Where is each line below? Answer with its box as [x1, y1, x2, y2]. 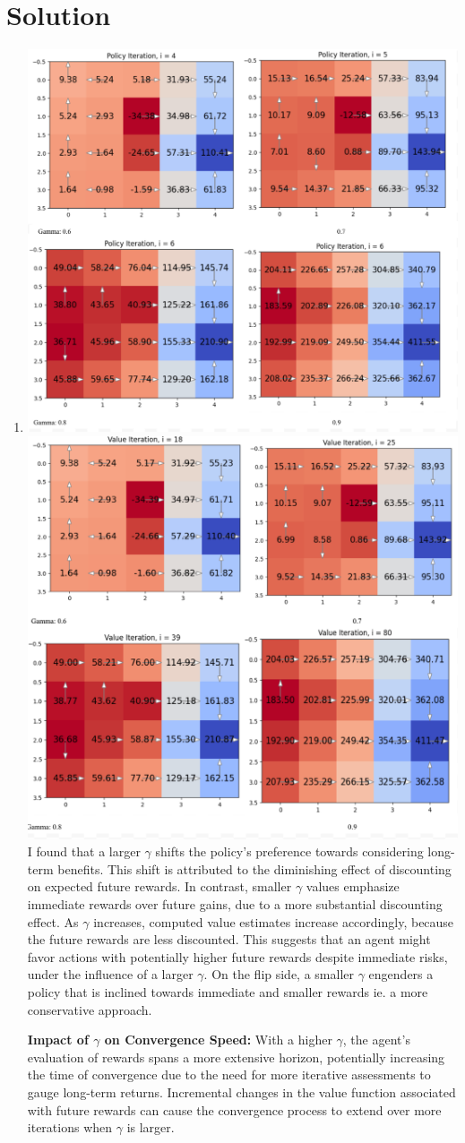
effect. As [27, 912, 79, 931]
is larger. [126, 1118, 175, 1137]
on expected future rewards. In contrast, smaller [27, 877, 292, 896]
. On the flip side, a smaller [203, 965, 355, 984]
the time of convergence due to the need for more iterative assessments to [27, 1065, 431, 1084]
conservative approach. [27, 1000, 152, 1018]
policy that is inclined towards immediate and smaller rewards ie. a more [27, 982, 428, 1001]
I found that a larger [27, 842, 141, 861]
